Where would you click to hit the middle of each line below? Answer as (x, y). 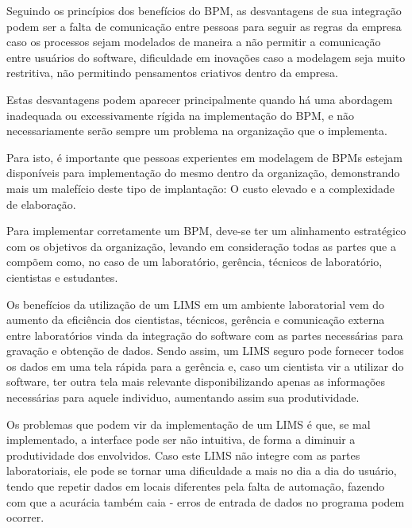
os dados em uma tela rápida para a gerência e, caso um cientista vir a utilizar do (205, 366)
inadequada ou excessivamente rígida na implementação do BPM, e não (181, 115)
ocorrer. (25, 517)
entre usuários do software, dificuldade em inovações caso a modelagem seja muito (206, 57)
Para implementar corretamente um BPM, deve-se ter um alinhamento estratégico (206, 231)
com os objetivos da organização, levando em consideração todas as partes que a (201, 246)
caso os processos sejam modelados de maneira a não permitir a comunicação (194, 42)
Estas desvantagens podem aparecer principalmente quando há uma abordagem (200, 99)
